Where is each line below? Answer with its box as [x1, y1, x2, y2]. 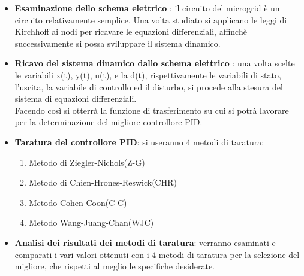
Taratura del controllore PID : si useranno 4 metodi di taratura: [14, 135, 264, 148]
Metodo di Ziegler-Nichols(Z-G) [29, 156, 145, 168]
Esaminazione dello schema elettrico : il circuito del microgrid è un [14, 2, 280, 14]
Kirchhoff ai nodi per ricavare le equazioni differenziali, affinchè [14, 25, 247, 38]
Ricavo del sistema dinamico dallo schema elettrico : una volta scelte [14, 57, 295, 69]
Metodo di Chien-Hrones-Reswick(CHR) [29, 176, 177, 189]
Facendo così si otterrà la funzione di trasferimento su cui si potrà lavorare [14, 104, 289, 116]
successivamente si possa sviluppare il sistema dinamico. [14, 37, 221, 49]
